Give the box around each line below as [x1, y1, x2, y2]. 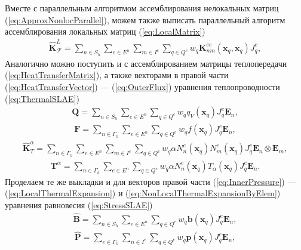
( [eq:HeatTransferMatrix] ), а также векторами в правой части [5, 69, 229, 81]
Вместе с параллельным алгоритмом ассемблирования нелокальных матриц [5, 2, 279, 14]
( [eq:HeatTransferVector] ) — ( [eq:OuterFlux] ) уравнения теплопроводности [5, 80, 280, 92]
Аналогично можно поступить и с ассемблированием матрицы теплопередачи [5, 57, 287, 69]
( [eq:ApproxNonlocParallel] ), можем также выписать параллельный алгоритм [5, 13, 285, 26]
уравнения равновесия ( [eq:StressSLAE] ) [5, 198, 153, 211]
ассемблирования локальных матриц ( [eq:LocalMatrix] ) [5, 25, 205, 38]
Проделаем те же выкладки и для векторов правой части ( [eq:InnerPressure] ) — [5, 175, 296, 187]
